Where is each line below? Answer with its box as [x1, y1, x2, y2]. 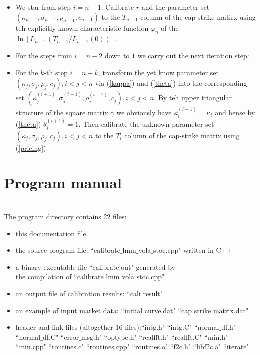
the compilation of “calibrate [15, 271, 104, 282]
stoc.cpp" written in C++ [153, 245, 232, 255]
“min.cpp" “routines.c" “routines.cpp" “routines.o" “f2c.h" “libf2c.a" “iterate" [15, 341, 249, 352]
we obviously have [116, 107, 172, 117]
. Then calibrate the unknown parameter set [78, 119, 214, 129]
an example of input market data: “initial [15, 305, 143, 315]
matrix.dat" [213, 305, 249, 315]
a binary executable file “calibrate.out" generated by [15, 261, 175, 272]
